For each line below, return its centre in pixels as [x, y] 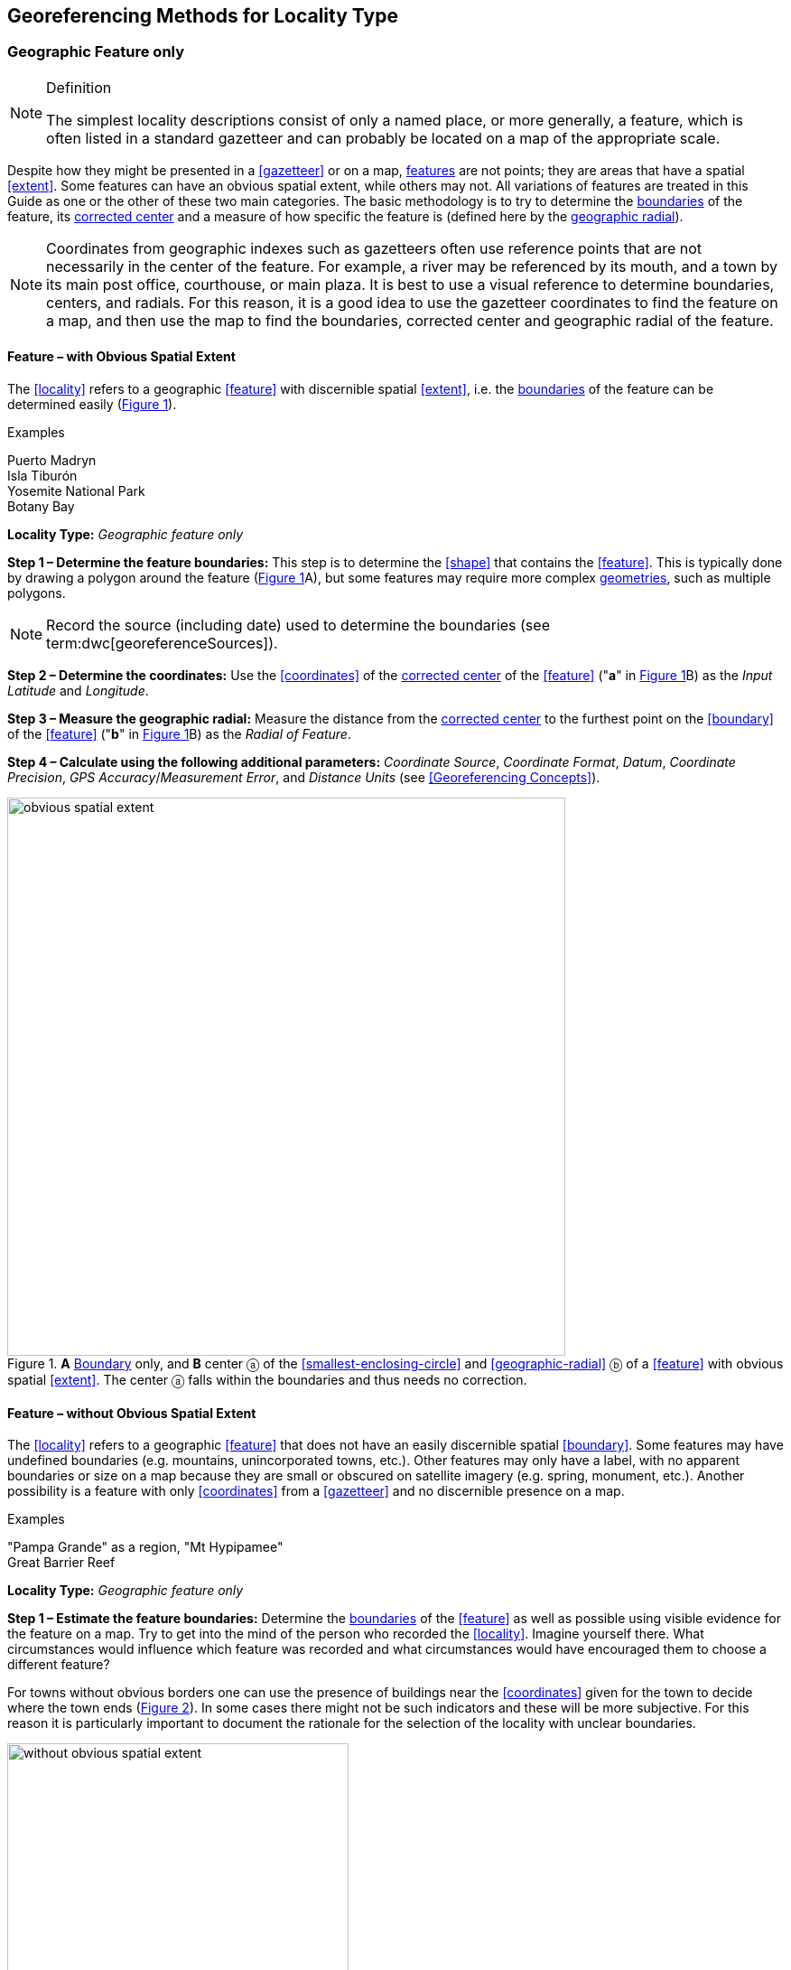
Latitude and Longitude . [78, 691]
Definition [79, 87]
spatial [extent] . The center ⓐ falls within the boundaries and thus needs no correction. [267, 1380]
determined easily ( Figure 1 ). [92, 405]
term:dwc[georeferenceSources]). [162, 644]
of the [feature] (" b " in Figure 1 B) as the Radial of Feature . [179, 734]
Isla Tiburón [42, 476]
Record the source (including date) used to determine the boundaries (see [298, 626]
